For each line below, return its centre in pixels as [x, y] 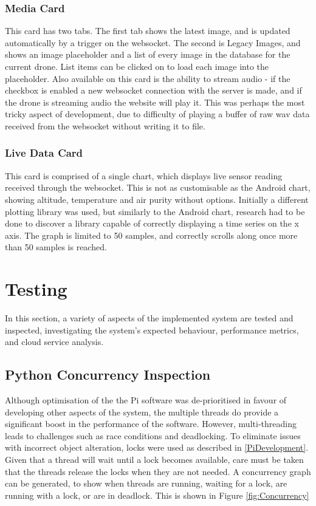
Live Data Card [44, 153]
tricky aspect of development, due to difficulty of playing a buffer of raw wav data [157, 114]
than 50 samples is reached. [56, 247]
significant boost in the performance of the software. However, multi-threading [151, 424]
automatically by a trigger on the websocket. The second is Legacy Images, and [153, 42]
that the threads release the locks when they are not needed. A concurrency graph [158, 471]
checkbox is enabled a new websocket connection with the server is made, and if [153, 90]
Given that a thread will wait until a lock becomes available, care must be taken [154, 460]
